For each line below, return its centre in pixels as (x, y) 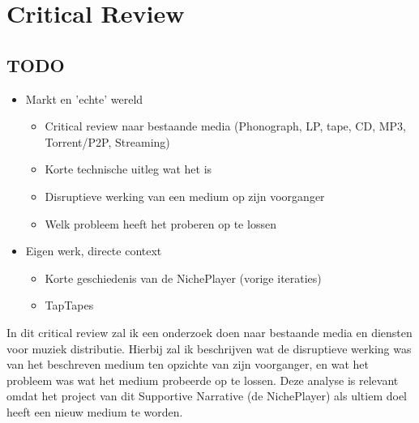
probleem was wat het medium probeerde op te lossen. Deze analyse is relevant (203, 380)
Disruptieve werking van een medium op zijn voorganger (185, 196)
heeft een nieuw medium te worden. (95, 411)
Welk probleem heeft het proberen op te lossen (160, 223)
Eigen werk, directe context (94, 251)
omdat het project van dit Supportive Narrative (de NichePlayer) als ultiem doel (207, 396)
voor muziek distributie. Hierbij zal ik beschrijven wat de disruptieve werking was (209, 348)
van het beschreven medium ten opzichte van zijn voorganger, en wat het (188, 364)
